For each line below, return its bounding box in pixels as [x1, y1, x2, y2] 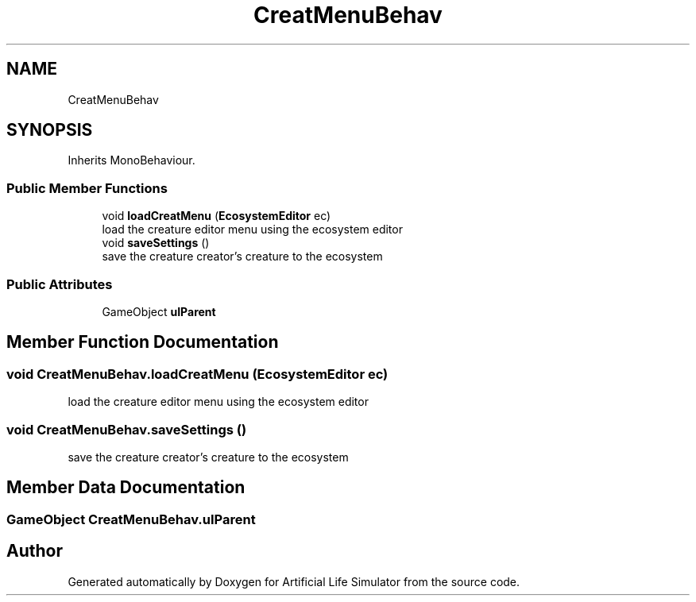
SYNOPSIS [6, 120, 93, 141]
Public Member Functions [6, 179, 168, 196]
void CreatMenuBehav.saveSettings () [6, 421, 247, 438]
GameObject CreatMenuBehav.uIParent [6, 511, 256, 527]
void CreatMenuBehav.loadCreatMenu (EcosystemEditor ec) [6, 365, 389, 382]
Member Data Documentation [6, 477, 246, 498]
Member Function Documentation [6, 332, 279, 353]
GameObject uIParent [102, 304, 216, 318]
